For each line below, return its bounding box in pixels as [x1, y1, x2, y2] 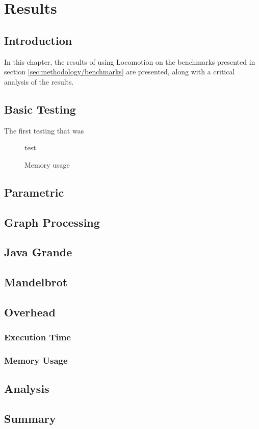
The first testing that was [4, 125, 84, 136]
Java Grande [4, 244, 72, 260]
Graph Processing [4, 214, 100, 230]
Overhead [4, 304, 56, 319]
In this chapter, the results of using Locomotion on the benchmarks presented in [4, 56, 255, 67]
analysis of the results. [4, 76, 74, 87]
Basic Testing [4, 101, 76, 117]
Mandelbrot [4, 274, 68, 290]
